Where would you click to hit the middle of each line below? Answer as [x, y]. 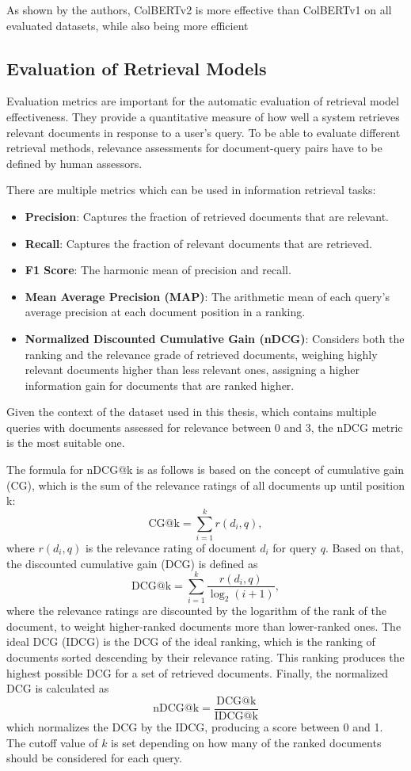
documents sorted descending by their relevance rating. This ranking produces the [205, 657]
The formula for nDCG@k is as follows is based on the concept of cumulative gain [205, 469]
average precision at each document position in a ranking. [165, 312]
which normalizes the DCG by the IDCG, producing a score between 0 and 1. [195, 726]
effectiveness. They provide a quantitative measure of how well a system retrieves [203, 116]
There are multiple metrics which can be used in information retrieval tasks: [191, 190]
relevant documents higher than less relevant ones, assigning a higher [192, 370]
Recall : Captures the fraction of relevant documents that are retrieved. [198, 243]
